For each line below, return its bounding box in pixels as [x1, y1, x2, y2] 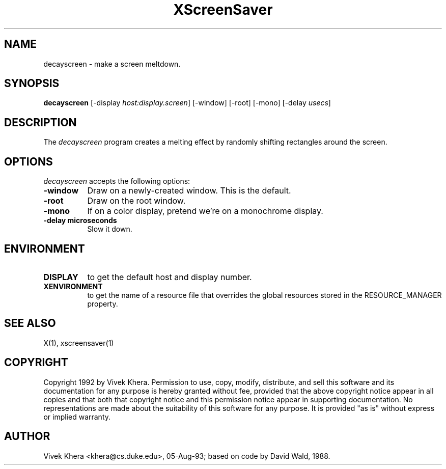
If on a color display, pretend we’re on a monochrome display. [87, 206, 323, 216]
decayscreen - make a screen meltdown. [43, 59, 181, 68]
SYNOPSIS [4, 77, 60, 90]
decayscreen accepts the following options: [43, 177, 190, 186]
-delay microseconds [43, 216, 117, 225]
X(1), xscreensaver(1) [43, 338, 114, 347]
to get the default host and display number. [87, 271, 252, 282]
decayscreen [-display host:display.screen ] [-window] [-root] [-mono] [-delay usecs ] [43, 98, 331, 107]
